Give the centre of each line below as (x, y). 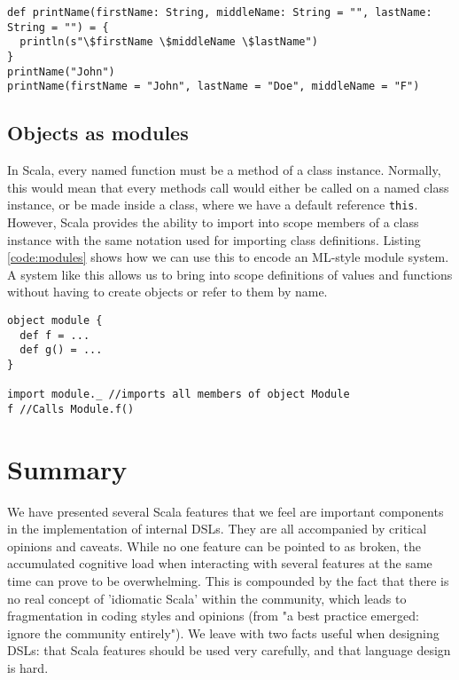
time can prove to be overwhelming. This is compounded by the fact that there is (228, 581)
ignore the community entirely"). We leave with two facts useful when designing (223, 633)
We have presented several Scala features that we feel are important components (226, 511)
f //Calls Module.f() (71, 409)
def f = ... (55, 335)
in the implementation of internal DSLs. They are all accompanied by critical (217, 529)
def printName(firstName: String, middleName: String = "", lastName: (220, 12)
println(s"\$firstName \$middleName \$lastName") (169, 42)
